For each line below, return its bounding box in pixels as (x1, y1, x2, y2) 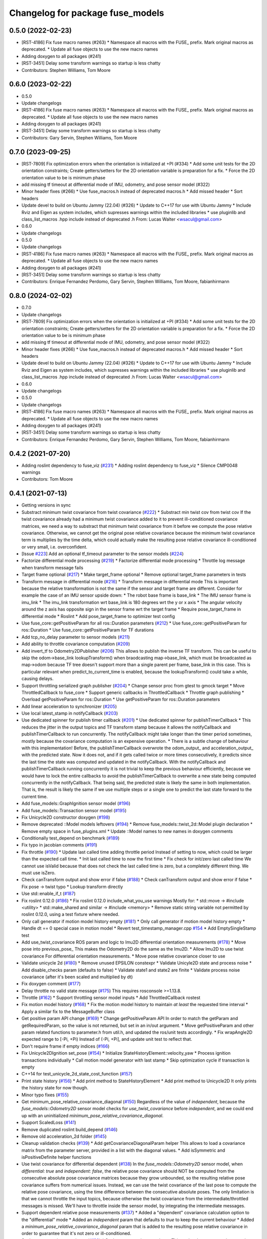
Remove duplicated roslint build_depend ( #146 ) (21, 1126, 118, 1132)
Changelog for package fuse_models (9, 7, 164, 18)
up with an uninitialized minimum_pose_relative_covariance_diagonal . (21, 1113, 164, 1119)
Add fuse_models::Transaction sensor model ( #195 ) (21, 807, 127, 813)
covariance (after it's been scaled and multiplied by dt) (21, 974, 133, 980)
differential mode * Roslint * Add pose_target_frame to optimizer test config (21, 613, 175, 619)
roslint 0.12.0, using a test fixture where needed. (21, 911, 120, 917)
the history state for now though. (21, 1085, 89, 1091)
